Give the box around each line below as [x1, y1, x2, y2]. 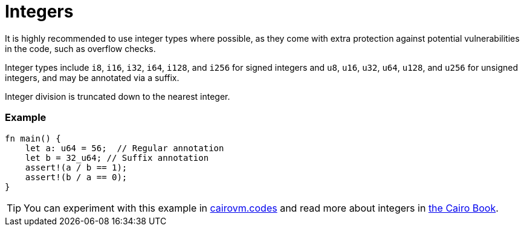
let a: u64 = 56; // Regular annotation [25, 143, 224, 153]
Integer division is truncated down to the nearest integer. [5, 91, 230, 102]
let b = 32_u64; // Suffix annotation [25, 152, 209, 163]
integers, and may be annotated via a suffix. [5, 72, 180, 83]
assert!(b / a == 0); [25, 172, 128, 182]
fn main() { [5, 133, 61, 143]
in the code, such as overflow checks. [5, 43, 156, 54]
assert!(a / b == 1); [25, 162, 128, 172]
